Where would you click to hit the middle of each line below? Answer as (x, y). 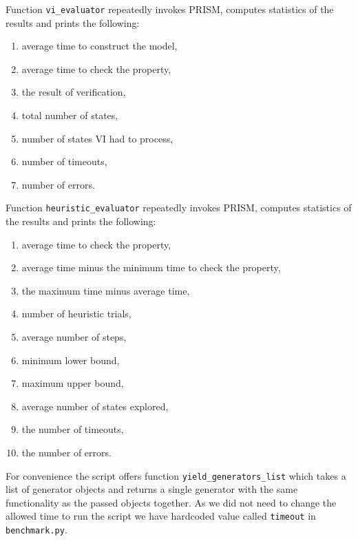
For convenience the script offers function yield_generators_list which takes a (176, 475)
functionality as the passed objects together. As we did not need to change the (171, 502)
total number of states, (70, 115)
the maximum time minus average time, (106, 290)
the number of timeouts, (73, 429)
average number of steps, (74, 337)
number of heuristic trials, (76, 314)
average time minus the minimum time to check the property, (151, 267)
